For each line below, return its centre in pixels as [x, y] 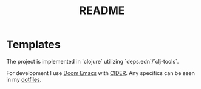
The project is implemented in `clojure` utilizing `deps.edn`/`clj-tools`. [93, 61]
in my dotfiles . [24, 79]
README [102, 11]
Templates [33, 44]
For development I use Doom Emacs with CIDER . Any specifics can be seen [101, 73]
